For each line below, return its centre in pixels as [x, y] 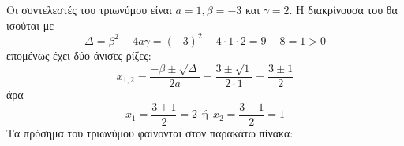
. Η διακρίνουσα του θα [343, 9]
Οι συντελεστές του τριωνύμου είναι [89, 9]
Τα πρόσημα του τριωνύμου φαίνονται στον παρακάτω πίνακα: [150, 132]
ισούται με [30, 25]
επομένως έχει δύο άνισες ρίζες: [79, 55]
